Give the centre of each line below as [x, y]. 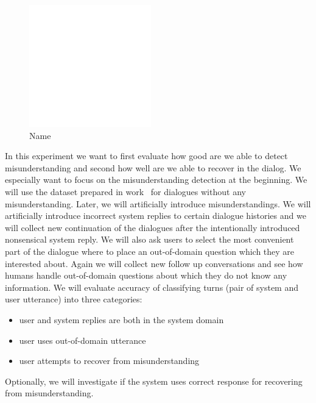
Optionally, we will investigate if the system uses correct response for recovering [154, 381]
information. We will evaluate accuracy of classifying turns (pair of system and [152, 287]
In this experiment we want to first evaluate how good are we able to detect [146, 156]
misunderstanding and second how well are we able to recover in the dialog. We [153, 167]
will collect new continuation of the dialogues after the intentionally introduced [153, 227]
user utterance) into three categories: [74, 299]
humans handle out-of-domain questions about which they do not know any [146, 275]
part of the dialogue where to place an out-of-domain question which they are [150, 251]
